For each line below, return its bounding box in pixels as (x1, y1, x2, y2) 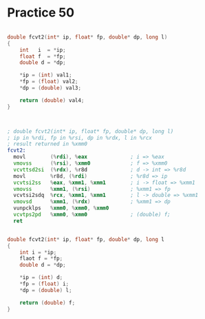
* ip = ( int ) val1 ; (19, 72, 72, 79)
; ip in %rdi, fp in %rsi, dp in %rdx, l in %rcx (7, 134, 153, 141)
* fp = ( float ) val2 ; (19, 78, 78, 85)
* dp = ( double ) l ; (19, 287, 72, 294)
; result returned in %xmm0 (7, 141, 88, 147)
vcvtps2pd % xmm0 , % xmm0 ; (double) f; (13, 212, 171, 218)
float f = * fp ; (19, 53, 67, 60)
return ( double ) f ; (19, 299, 76, 306)
